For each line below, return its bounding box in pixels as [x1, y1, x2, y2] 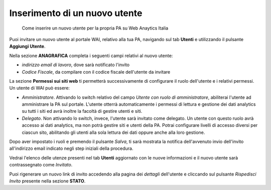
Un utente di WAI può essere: [9, 85, 70, 91]
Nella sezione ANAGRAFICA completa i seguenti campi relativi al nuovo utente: [9, 53, 173, 59]
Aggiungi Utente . [9, 43, 46, 50]
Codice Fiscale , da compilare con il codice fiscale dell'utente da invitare [22, 69, 171, 75]
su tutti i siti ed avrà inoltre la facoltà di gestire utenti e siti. [22, 108, 143, 114]
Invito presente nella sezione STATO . [9, 178, 86, 184]
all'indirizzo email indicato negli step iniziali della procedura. [9, 145, 133, 151]
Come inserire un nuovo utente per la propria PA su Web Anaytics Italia [22, 25, 169, 31]
